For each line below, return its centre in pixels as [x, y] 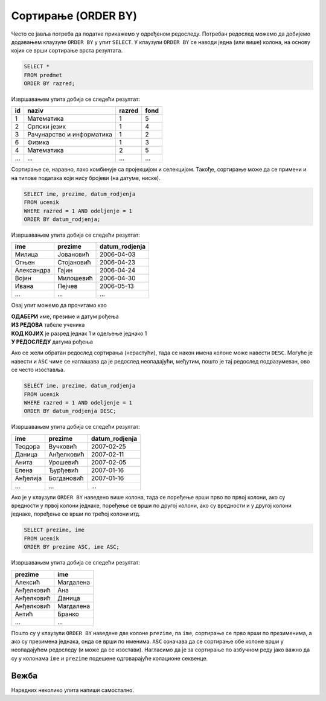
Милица [27, 255]
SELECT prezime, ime [54, 530]
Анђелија [28, 478]
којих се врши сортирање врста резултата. [67, 51]
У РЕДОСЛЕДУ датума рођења [52, 342]
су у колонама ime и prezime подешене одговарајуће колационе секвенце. [110, 658]
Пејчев [68, 286]
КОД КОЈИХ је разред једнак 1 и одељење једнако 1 [79, 333]
